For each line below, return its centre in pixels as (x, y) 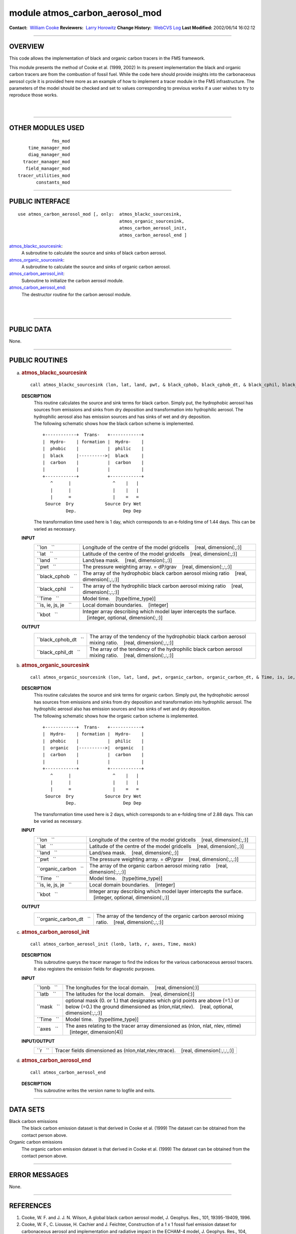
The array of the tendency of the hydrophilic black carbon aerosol (166, 649)
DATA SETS (27, 1109)
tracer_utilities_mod (44, 175)
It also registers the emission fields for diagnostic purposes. (94, 969)
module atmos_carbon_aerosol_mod (85, 13)
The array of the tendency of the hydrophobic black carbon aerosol (168, 636)
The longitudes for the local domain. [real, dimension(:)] (132, 987)
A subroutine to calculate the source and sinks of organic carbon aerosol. (96, 267)
